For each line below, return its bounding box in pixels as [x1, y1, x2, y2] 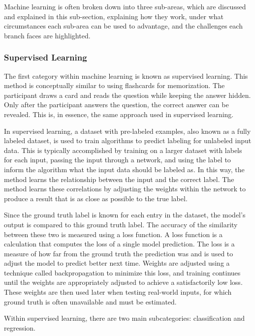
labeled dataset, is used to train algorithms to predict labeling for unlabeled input [4, 135, 252, 146]
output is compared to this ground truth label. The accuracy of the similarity [4, 219, 238, 229]
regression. [4, 322, 36, 333]
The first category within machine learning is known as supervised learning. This [4, 70, 248, 81]
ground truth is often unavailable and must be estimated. [4, 296, 177, 306]
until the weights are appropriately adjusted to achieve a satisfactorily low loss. [4, 277, 243, 287]
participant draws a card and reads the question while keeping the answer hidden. [4, 90, 251, 100]
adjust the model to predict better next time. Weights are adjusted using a [4, 258, 230, 268]
